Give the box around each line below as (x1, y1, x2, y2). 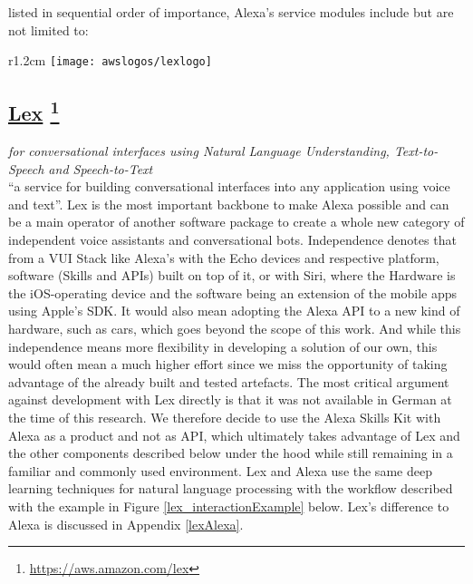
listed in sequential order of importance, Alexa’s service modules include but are (8, 3, 454, 21)
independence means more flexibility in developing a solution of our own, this (8, 336, 438, 355)
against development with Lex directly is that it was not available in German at (8, 390, 452, 409)
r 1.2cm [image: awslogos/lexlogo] (8, 51, 212, 70)
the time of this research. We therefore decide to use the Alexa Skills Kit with (8, 407, 441, 426)
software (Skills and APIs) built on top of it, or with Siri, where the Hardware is (8, 266, 456, 285)
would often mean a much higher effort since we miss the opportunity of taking (8, 355, 448, 374)
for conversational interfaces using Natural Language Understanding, (8, 141, 390, 161)
